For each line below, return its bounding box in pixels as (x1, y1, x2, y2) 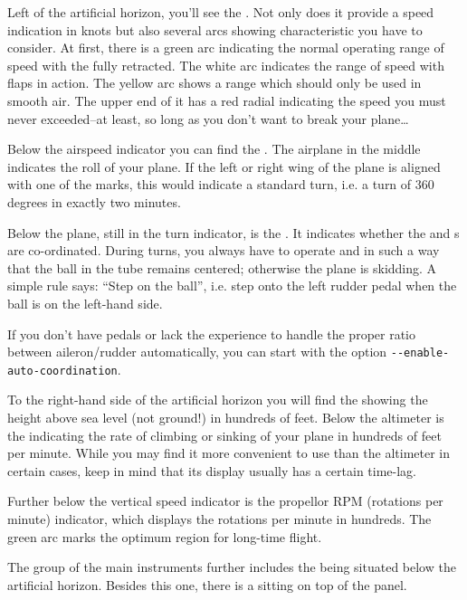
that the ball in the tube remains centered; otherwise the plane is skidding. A (7, 258, 437, 277)
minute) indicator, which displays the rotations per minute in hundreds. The (7, 509, 432, 528)
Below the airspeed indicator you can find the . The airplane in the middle (7, 139, 421, 158)
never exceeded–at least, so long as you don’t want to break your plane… (7, 109, 409, 128)
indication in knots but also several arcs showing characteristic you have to (7, 20, 423, 39)
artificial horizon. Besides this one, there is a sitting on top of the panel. (7, 575, 407, 594)
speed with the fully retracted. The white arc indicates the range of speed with (7, 55, 444, 74)
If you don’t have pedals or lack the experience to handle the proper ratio (7, 324, 416, 343)
